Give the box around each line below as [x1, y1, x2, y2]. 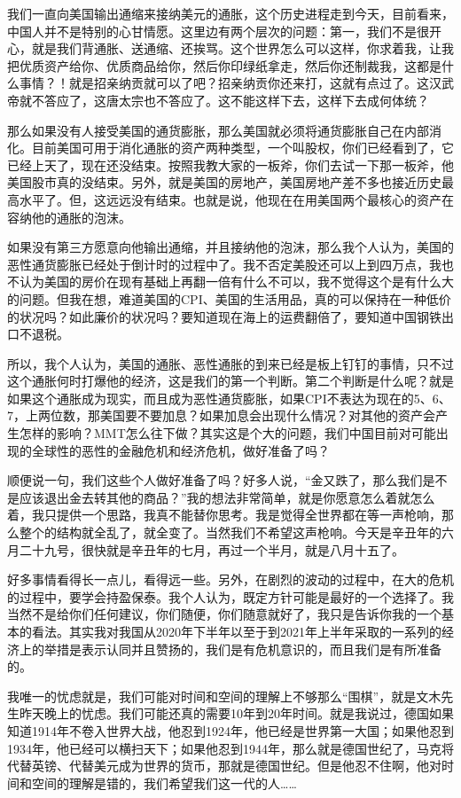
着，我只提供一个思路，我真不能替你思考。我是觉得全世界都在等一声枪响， [7, 505, 441, 524]
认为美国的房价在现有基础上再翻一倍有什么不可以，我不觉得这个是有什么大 [19, 272, 454, 291]
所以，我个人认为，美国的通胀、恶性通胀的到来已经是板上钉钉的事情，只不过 [7, 354, 454, 372]
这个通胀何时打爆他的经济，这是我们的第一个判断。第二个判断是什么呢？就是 [7, 372, 454, 390]
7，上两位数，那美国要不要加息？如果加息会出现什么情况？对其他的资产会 [7, 406, 435, 425]
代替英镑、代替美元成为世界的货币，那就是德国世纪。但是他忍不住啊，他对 [7, 756, 441, 775]
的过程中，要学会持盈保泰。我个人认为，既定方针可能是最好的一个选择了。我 [7, 587, 454, 606]
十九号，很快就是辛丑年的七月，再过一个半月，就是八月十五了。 [31, 540, 404, 559]
